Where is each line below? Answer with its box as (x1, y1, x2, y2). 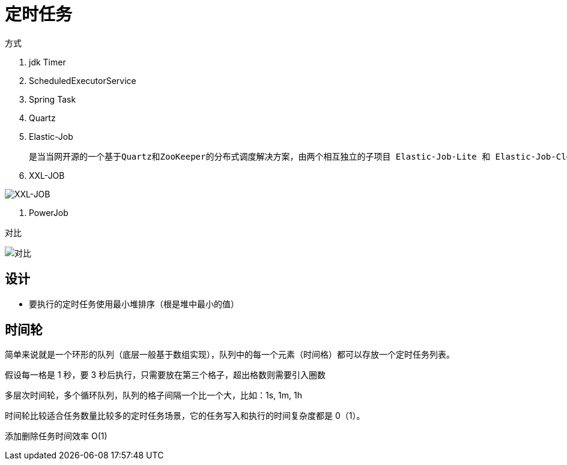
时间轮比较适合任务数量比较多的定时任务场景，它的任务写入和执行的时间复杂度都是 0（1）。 (5, 410, 365, 421)
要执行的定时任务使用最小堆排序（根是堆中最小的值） (29, 298, 239, 309)
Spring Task (29, 94, 76, 104)
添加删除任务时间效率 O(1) (5, 431, 108, 442)
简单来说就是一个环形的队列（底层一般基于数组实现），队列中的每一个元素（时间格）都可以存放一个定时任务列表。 (5, 349, 455, 360)
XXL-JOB (29, 170, 65, 181)
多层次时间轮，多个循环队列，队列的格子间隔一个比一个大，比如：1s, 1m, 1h (5, 390, 302, 401)
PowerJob (29, 207, 68, 218)
